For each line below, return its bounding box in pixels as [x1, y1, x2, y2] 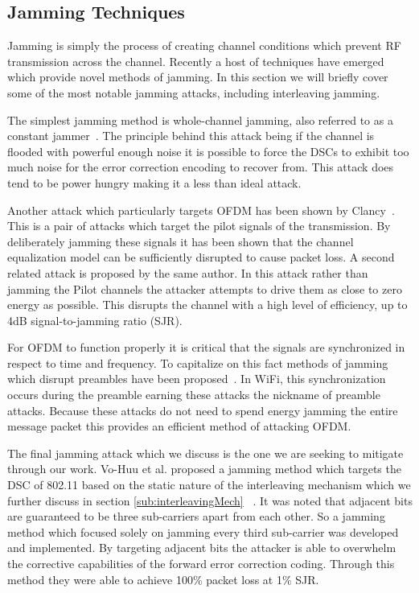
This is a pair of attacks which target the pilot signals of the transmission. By [7, 217, 391, 234]
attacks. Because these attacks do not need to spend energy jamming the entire [7, 402, 398, 418]
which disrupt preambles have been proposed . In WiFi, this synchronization [7, 370, 386, 387]
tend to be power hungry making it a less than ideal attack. [7, 174, 302, 191]
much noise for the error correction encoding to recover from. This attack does [7, 159, 394, 175]
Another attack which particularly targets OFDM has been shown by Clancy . [7, 201, 395, 218]
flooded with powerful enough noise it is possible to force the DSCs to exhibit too [7, 142, 409, 159]
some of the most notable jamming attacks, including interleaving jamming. [7, 84, 380, 101]
